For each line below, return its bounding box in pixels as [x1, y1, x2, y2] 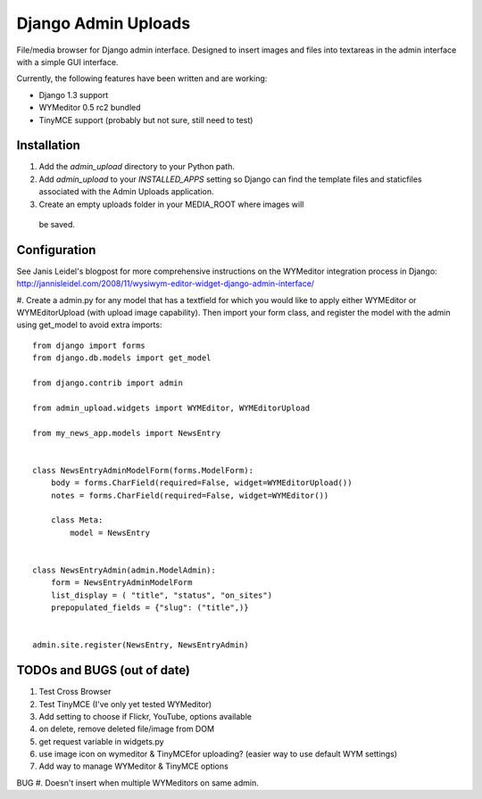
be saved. [38, 218, 76, 229]
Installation [16, 138, 80, 153]
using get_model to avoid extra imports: [16, 319, 162, 330]
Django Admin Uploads [16, 13, 191, 33]
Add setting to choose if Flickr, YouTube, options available [38, 711, 252, 721]
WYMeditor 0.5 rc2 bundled [38, 103, 141, 113]
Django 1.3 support [38, 89, 109, 100]
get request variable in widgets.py [38, 736, 164, 746]
